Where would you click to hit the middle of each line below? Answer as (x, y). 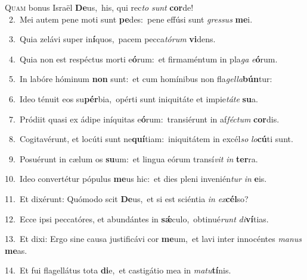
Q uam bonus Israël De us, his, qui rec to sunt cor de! (99, 7)
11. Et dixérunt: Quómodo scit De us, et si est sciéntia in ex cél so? (127, 198)
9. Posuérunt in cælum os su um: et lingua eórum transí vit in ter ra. (133, 158)
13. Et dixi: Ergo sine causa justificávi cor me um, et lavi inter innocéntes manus (153, 239)
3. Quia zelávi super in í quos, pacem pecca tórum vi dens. (112, 39)
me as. (16, 250)
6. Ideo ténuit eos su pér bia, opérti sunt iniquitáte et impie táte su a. (133, 98)
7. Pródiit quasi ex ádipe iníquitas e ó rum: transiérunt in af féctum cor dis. (144, 119)
